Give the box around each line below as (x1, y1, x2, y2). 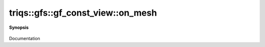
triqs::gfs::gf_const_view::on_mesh (9, 7, 157, 18)
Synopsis (9, 24, 29, 30)
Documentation (9, 35, 40, 41)
